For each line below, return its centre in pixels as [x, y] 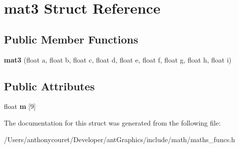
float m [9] [20, 106]
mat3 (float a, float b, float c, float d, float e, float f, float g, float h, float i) [118, 59]
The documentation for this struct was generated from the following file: [112, 122]
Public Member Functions [71, 39]
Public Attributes [49, 86]
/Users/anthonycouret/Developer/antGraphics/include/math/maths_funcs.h [119, 139]
